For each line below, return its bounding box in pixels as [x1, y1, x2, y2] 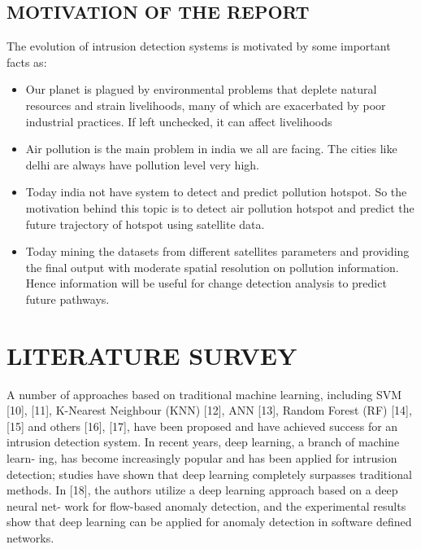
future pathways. [25, 290, 110, 307]
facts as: [7, 53, 47, 70]
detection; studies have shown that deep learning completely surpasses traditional [7, 465, 412, 482]
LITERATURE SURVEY [7, 338, 297, 371]
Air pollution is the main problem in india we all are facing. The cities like [25, 140, 397, 157]
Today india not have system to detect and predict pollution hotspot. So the [25, 183, 407, 200]
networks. [7, 529, 54, 546]
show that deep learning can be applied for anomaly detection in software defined [7, 513, 412, 530]
